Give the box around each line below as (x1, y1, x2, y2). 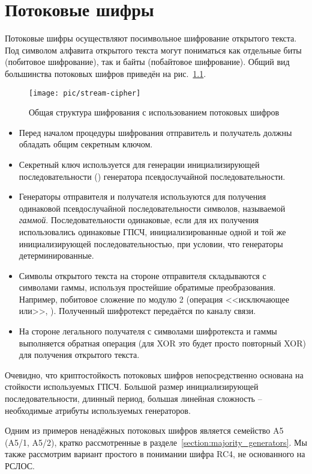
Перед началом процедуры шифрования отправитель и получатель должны (19, 126, 292, 138)
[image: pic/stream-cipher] (29, 88, 141, 97)
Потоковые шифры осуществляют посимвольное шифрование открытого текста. (5, 32, 297, 45)
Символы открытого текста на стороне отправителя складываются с (19, 269, 266, 282)
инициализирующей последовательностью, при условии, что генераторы (19, 237, 283, 250)
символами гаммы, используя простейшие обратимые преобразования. (19, 281, 276, 294)
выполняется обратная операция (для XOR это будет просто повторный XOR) (19, 336, 306, 349)
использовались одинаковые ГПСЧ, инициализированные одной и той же (19, 225, 286, 238)
